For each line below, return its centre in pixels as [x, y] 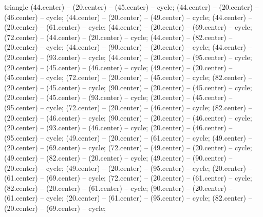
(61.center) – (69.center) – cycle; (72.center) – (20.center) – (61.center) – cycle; [128, 178]
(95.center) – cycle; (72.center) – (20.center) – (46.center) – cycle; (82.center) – [128, 107]
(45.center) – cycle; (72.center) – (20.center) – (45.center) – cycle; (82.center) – [128, 77]
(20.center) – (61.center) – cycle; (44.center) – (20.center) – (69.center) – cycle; [128, 27]
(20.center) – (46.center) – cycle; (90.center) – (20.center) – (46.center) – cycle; [128, 117]
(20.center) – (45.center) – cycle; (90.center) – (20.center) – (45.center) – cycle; [128, 87]
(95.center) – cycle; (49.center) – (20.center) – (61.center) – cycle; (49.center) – [128, 137]
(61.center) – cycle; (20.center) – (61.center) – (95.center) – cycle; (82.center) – [128, 198]
